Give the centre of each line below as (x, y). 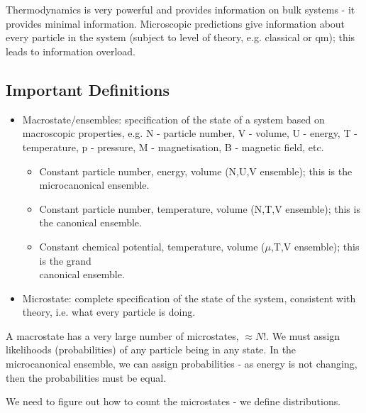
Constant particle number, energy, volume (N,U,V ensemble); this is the (196, 171)
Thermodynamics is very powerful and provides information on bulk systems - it (181, 10)
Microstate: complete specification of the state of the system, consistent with (189, 298)
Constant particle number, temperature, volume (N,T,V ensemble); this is (200, 208)
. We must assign (303, 335)
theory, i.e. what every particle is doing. (109, 312)
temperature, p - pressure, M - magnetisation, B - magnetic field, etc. (173, 147)
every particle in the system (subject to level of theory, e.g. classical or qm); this (181, 37)
